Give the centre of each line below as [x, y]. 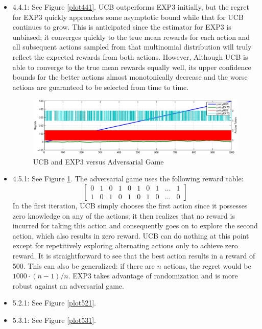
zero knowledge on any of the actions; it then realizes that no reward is [124, 215]
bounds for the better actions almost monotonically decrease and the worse [130, 77]
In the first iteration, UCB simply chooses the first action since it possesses [130, 205]
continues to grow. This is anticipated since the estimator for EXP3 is [122, 27]
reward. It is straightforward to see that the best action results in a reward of [134, 255]
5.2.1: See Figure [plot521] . [54, 303]
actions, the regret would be [207, 265]
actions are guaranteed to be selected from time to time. [101, 87]
